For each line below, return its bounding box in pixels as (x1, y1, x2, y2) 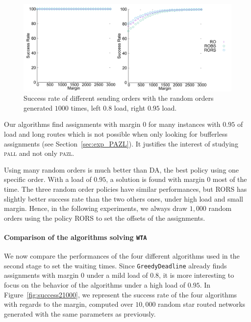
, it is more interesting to (159, 270, 234, 280)
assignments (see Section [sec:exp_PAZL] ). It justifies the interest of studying (4, 138, 238, 148)
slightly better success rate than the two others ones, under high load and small (4, 193, 243, 204)
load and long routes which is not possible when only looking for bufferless (4, 129, 227, 139)
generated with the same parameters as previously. (4, 308, 156, 319)
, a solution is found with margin (106, 174, 205, 184)
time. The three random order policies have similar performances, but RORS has (4, 183, 247, 194)
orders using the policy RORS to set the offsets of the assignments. (4, 212, 205, 223)
